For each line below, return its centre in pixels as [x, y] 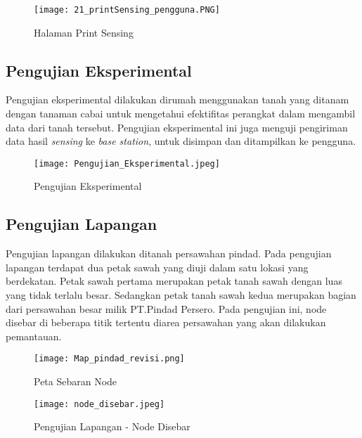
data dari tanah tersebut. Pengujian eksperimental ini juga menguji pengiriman [177, 127]
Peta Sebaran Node [76, 381]
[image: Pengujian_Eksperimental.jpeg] [127, 163]
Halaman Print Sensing [84, 32]
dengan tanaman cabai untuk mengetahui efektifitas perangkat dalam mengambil [181, 114]
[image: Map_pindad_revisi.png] [109, 359]
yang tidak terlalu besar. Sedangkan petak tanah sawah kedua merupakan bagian [181, 295]
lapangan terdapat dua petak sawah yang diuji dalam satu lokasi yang [157, 267]
